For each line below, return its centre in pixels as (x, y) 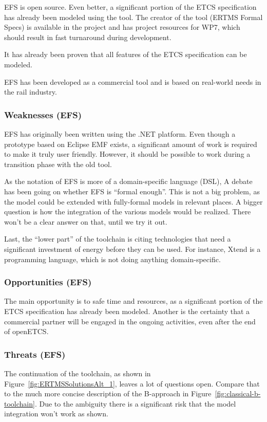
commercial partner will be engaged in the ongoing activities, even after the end (130, 321)
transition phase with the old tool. (58, 164)
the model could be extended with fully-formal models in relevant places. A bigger (133, 201)
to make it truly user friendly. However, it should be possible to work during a (127, 154)
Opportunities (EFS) (48, 282)
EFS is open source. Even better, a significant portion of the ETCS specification (130, 7)
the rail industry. (31, 92)
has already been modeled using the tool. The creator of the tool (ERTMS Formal (133, 17)
